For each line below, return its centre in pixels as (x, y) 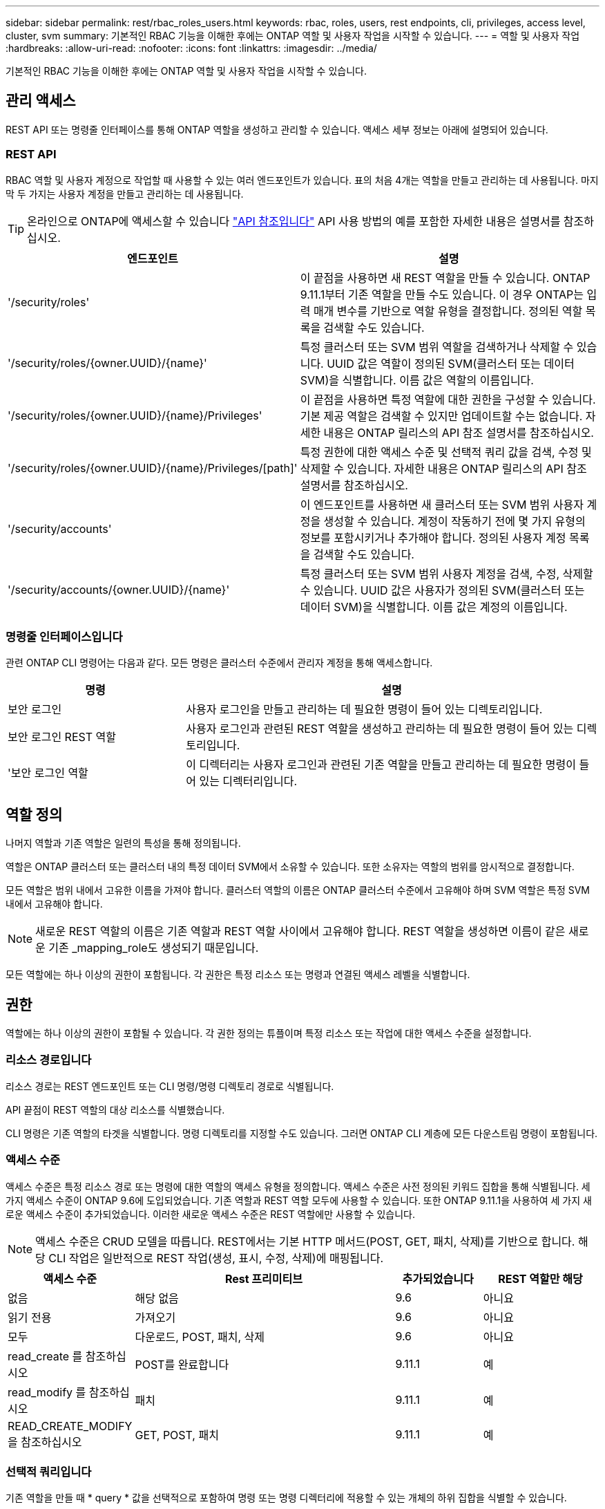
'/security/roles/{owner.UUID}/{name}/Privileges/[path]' (153, 468)
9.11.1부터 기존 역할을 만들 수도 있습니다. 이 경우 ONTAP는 (442, 294)
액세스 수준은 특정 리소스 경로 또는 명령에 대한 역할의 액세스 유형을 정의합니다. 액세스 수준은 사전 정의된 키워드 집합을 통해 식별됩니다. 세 (298, 1186)
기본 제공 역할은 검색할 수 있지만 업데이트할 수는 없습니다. (441, 416)
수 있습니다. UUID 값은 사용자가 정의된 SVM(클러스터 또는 (442, 590)
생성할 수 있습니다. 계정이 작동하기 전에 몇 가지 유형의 (454, 521)
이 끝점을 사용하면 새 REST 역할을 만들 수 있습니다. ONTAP (445, 278)
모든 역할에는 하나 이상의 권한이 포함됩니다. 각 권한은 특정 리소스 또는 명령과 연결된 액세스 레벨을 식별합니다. (238, 975)
